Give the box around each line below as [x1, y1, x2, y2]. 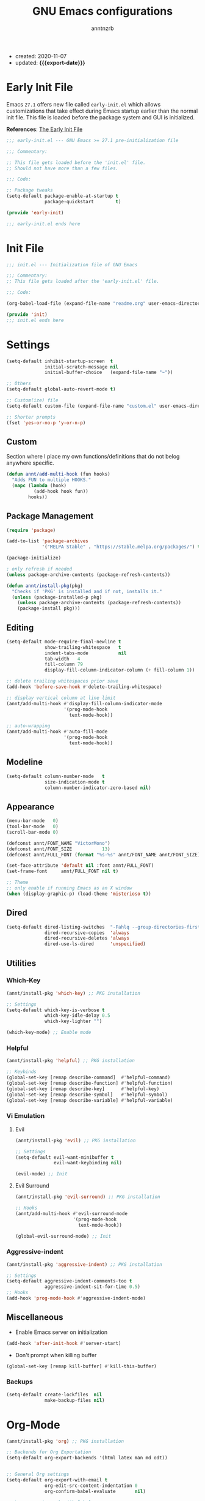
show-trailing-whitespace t [45, 644, 121, 650]
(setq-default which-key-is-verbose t [6, 1007, 105, 1013]
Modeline [6, 757, 43, 768]
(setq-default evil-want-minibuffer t [15, 1154, 114, 1161]
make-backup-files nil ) [45, 1397, 105, 1403]
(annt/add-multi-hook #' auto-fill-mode [6, 728, 108, 735]
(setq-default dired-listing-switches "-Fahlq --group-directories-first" [6, 924, 203, 930]
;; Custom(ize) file [6, 397, 59, 403]
